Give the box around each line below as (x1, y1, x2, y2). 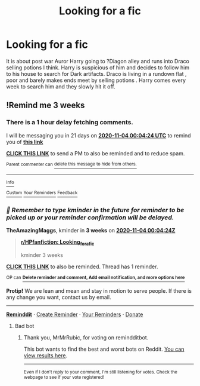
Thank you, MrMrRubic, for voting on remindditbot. (23, 333, 149, 341)
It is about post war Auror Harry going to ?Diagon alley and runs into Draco (6, 57, 189, 65)
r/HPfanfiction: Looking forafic (20, 238, 95, 247)
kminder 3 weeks (20, 252, 64, 259)
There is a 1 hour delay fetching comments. (6, 118, 134, 127)
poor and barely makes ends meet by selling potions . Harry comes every (6, 76, 186, 84)
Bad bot (14, 322, 35, 329)
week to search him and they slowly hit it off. (6, 82, 115, 90)
